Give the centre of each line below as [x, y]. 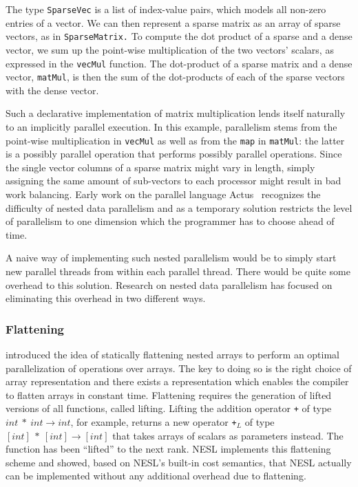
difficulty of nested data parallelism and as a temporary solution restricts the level [179, 207]
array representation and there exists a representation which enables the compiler [177, 381]
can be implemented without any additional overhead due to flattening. [156, 476]
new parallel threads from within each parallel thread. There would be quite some [178, 271]
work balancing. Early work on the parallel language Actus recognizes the [163, 194]
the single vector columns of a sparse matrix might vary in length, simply [160, 167]
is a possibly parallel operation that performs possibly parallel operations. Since [174, 154]
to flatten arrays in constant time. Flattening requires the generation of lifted [169, 394]
